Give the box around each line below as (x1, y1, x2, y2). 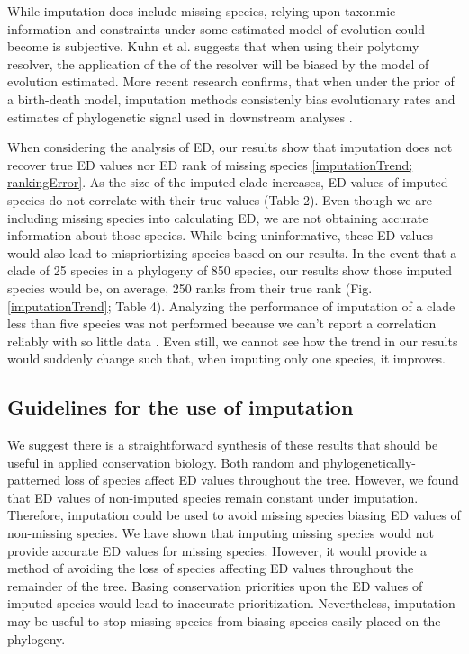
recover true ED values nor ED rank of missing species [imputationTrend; (7, 155, 413, 174)
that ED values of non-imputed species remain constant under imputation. (7, 488, 419, 506)
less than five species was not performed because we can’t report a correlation (7, 314, 437, 333)
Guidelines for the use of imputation (7, 393, 354, 421)
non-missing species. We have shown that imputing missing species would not (7, 524, 434, 542)
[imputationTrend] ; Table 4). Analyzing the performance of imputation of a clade (7, 296, 455, 315)
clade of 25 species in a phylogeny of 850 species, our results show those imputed (7, 261, 453, 280)
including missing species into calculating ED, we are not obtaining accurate (7, 208, 428, 227)
